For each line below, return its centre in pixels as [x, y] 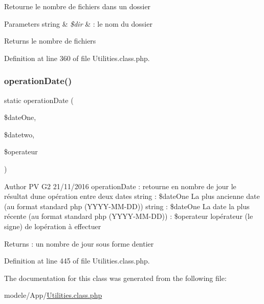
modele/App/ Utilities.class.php [53, 295]
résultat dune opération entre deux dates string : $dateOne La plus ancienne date [132, 196]
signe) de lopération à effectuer [53, 226]
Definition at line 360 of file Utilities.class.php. [77, 58]
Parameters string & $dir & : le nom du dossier [78, 23]
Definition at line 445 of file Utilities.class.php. [77, 261]
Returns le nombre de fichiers [50, 41]
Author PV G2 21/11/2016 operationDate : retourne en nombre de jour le [120, 186]
